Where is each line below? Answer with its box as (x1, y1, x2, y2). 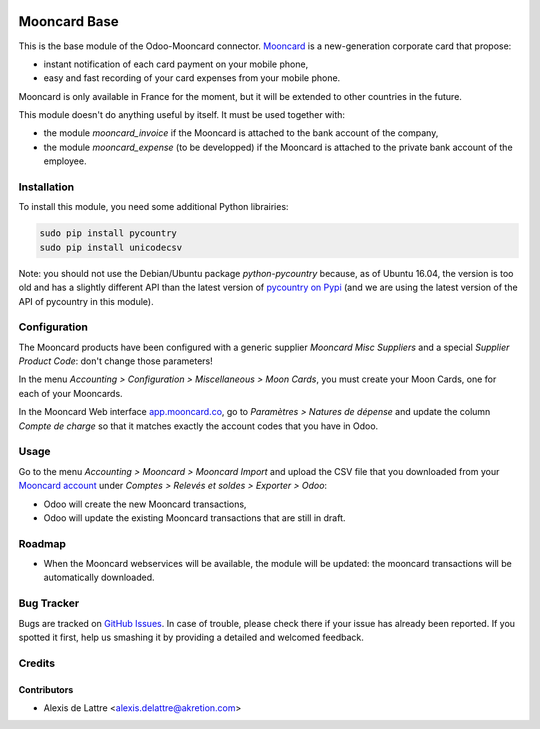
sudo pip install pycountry (39, 228, 177, 239)
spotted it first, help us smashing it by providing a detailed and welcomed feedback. (18, 631, 364, 643)
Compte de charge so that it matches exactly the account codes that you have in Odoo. (18, 420, 379, 432)
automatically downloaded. (43, 571, 155, 584)
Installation (18, 180, 75, 194)
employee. (43, 155, 87, 167)
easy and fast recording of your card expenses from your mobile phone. (43, 72, 341, 84)
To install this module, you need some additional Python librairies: (18, 201, 289, 213)
